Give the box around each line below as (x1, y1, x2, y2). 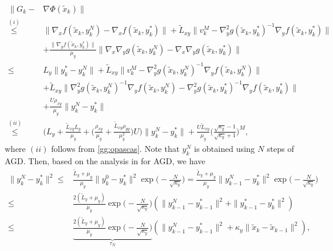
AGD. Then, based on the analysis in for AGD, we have (5, 154, 206, 167)
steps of (267, 142, 294, 154)
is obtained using (194, 142, 255, 154)
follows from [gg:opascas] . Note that (51, 142, 180, 154)
